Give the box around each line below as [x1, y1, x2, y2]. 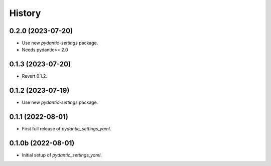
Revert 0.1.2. [22, 73, 48, 79]
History [9, 8, 41, 19]
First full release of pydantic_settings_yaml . [22, 126, 111, 132]
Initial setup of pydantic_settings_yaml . [22, 152, 102, 158]
